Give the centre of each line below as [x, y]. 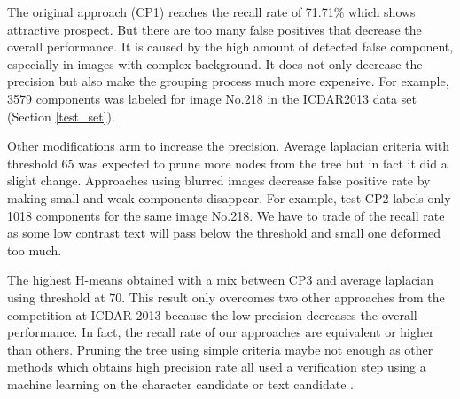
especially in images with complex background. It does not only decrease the [215, 63]
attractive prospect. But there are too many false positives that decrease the [214, 29]
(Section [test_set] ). [61, 116]
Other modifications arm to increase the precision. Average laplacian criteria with [229, 146]
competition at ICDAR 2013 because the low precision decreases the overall [212, 314]
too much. [35, 250]
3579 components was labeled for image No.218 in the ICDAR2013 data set [212, 98]
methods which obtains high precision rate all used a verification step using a [217, 367]
